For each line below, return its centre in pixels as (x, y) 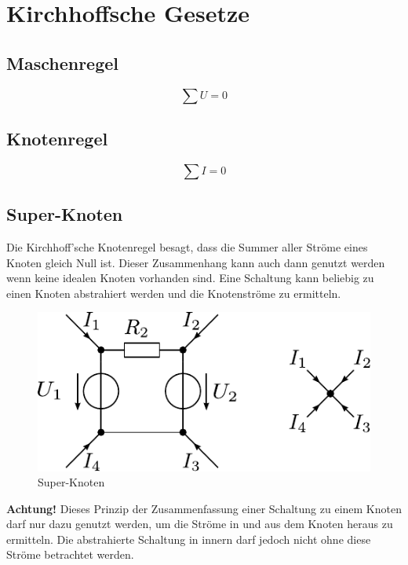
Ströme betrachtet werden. (70, 554)
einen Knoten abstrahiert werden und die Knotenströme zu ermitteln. (174, 293)
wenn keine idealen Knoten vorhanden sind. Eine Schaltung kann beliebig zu (190, 278)
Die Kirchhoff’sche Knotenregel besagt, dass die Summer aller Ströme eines (187, 246)
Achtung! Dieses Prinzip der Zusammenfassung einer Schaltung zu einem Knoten (204, 508)
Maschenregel (63, 62)
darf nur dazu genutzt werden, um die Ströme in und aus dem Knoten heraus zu (200, 524)
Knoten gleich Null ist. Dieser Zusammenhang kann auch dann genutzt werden (196, 262)
